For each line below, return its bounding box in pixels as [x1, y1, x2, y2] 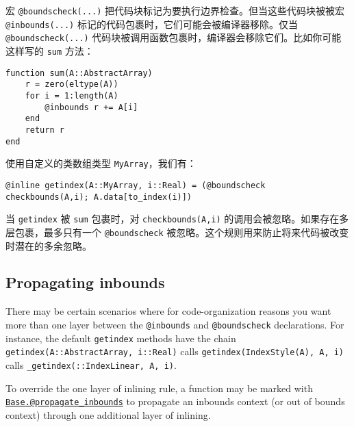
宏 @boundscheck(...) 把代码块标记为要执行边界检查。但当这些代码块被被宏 [5, 3, 345, 17]
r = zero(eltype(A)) [25, 79, 118, 90]
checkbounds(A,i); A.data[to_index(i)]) [5, 192, 192, 202]
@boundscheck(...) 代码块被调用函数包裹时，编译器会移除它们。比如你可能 [5, 30, 342, 44]
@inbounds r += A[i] [45, 102, 138, 112]
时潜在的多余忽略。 [5, 238, 92, 253]
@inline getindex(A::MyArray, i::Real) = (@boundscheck [5, 180, 266, 190]
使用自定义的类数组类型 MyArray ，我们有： [5, 156, 197, 170]
